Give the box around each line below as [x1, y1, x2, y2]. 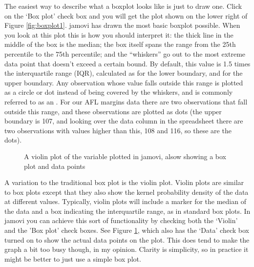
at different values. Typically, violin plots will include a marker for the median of [4, 196, 246, 206]
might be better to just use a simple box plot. [4, 253, 141, 264]
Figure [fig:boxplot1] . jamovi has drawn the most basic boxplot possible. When [4, 20, 240, 30]
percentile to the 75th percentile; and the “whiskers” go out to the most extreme [4, 48, 246, 59]
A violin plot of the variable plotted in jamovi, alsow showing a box [24, 151, 226, 161]
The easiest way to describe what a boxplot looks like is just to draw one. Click [4, 1, 242, 11]
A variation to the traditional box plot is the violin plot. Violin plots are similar [4, 177, 244, 187]
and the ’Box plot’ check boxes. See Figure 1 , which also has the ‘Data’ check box [4, 225, 249, 235]
